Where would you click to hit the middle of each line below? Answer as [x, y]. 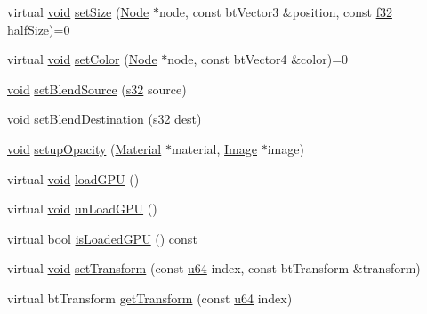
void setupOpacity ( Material [85, 148]
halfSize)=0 [39, 29]
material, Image [214, 148]
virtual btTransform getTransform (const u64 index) [150, 298]
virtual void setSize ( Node [78, 12]
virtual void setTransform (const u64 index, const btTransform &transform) [214, 268]
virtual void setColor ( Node [82, 59]
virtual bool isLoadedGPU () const [102, 238]
